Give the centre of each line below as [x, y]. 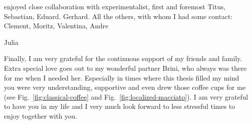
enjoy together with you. [41, 115]
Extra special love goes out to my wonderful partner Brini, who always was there [125, 68]
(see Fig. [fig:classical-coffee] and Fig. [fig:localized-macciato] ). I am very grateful [126, 96]
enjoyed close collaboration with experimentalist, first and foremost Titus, [115, 6]
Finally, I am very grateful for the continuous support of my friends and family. [123, 58]
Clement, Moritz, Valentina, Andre [56, 26]
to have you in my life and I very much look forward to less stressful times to [120, 106]
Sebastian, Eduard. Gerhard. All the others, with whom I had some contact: [118, 16]
